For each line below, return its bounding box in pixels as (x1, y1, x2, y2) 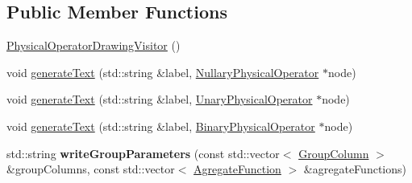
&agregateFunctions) (303, 161, 406, 177)
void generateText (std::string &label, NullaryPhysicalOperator (6, 63, 319, 80)
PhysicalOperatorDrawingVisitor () (6, 37, 181, 54)
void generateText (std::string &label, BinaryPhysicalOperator (6, 117, 315, 134)
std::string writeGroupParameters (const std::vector (6, 144, 280, 161)
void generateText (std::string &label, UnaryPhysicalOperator (6, 91, 313, 108)
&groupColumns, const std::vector (6, 161, 175, 177)
